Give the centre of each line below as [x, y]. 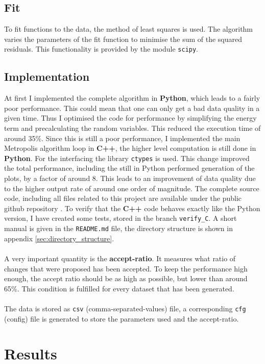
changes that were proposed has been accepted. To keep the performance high [126, 268]
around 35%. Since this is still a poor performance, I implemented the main [122, 138]
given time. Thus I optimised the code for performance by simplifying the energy [130, 118]
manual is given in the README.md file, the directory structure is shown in [118, 228]
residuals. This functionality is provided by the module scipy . [101, 49]
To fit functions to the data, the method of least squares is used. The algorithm [129, 29]
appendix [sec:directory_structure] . [59, 238]
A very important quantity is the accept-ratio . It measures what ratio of [120, 258]
